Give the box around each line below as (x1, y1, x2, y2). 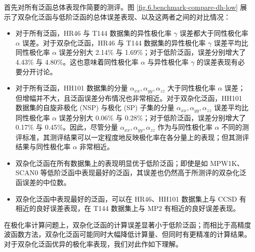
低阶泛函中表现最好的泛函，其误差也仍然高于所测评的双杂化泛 (47, 167, 247, 178)
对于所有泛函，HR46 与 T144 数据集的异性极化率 (15, 28, 172, 38)
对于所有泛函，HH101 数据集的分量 (15, 83, 128, 93)
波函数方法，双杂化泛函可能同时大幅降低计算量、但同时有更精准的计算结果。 (4, 229, 251, 239)
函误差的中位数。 (15, 177, 71, 187)
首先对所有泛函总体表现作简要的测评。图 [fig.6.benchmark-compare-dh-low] (4, 2, 238, 12)
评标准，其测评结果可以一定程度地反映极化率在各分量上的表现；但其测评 (15, 132, 249, 142)
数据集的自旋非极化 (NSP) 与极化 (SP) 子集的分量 (15, 102, 175, 113)
